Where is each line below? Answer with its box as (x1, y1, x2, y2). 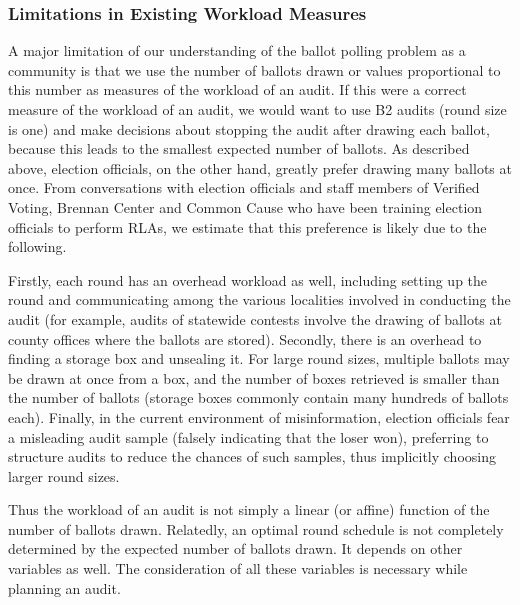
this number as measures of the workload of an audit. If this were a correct (8, 79, 467, 100)
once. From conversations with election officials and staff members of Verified (8, 177, 480, 198)
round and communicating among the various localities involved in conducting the (8, 289, 511, 310)
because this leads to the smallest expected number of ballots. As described (8, 138, 470, 159)
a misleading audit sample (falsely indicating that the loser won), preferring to (8, 426, 489, 447)
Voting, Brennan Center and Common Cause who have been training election (8, 196, 483, 217)
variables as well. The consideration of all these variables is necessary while (8, 558, 468, 579)
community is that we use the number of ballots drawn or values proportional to (8, 59, 501, 80)
